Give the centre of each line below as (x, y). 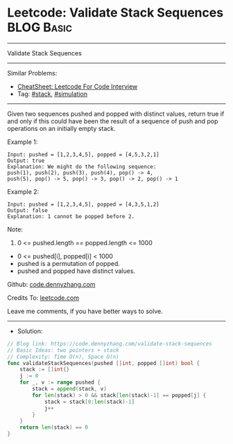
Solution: (30, 331)
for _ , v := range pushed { (60, 382)
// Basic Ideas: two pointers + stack (63, 350)
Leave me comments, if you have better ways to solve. (85, 311)
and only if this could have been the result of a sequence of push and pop (113, 121)
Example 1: (23, 142)
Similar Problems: (32, 73)
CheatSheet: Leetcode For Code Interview (77, 86)
